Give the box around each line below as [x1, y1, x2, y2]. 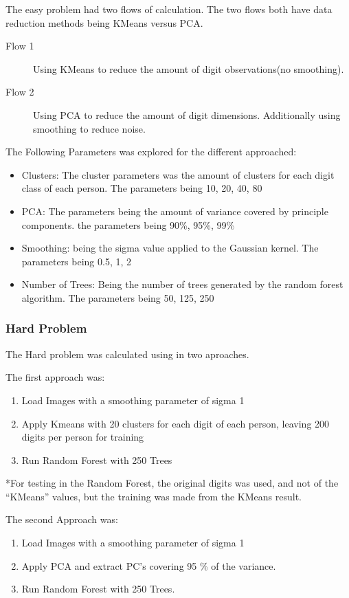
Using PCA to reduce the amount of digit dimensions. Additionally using [33, 107, 341, 122]
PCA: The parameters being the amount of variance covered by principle [21, 203, 328, 218]
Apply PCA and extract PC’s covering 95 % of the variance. [21, 558, 276, 573]
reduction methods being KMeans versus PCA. [5, 15, 203, 30]
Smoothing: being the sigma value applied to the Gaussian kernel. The [21, 241, 319, 255]
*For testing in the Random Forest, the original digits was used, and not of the [5, 476, 339, 490]
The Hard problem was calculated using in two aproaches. [5, 346, 249, 361]
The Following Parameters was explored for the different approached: [5, 144, 297, 159]
